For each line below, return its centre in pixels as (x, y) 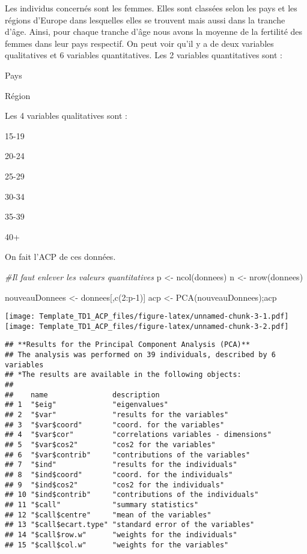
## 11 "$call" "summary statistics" (102, 504)
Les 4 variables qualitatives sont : (66, 116)
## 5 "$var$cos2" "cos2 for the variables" (110, 444)
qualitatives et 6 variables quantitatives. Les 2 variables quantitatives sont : (144, 55)
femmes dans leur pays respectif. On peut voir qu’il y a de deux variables (139, 43)
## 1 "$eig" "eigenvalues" (87, 405)
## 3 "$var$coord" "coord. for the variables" (115, 425)
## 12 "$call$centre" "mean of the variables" (108, 515)
